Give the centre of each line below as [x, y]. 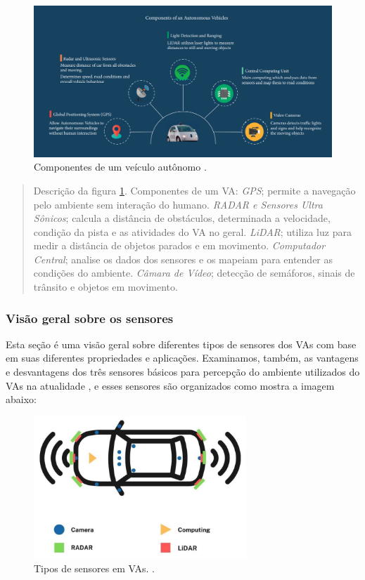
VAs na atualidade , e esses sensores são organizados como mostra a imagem [170, 385]
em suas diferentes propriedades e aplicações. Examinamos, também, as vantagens [182, 358]
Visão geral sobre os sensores [90, 318]
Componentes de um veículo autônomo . [120, 167]
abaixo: [21, 399]
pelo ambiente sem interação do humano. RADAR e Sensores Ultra [178, 204]
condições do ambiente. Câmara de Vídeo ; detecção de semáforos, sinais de [194, 273]
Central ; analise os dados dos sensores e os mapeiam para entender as [183, 259]
